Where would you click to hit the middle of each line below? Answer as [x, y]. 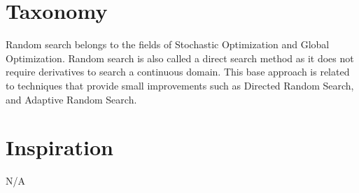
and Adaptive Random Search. [71, 99]
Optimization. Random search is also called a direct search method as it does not [180, 58]
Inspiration [60, 147]
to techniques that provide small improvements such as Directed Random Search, [180, 85]
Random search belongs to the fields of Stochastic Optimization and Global [168, 44]
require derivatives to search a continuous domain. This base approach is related [178, 72]
